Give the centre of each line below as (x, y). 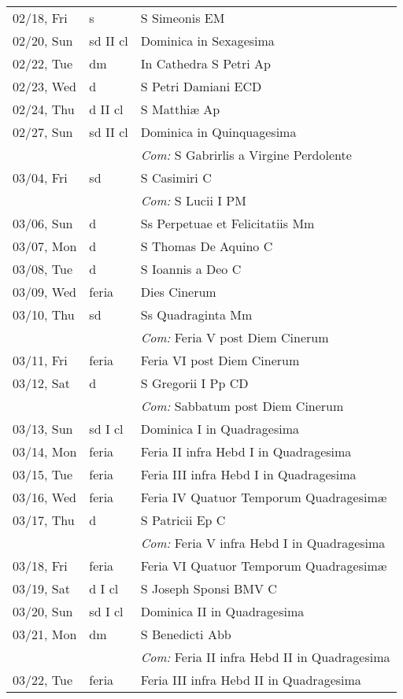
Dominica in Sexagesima (207, 41)
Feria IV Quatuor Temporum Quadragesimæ (264, 497)
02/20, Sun (43, 41)
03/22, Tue (43, 680)
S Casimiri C (176, 178)
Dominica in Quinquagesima (218, 132)
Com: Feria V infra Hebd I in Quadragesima (263, 543)
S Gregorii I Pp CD (194, 383)
